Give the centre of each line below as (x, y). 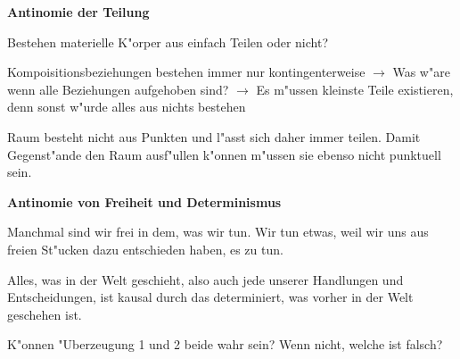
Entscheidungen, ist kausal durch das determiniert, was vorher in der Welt (210, 297)
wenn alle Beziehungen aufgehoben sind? (118, 89)
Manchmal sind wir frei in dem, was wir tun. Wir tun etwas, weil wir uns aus (218, 232)
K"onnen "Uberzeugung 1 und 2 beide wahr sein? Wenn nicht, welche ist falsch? (225, 344)
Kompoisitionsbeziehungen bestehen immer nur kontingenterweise (186, 72)
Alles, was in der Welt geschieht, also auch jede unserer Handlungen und (205, 279)
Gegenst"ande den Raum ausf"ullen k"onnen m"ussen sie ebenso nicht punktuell (224, 154)
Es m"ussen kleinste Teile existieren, (355, 89)
